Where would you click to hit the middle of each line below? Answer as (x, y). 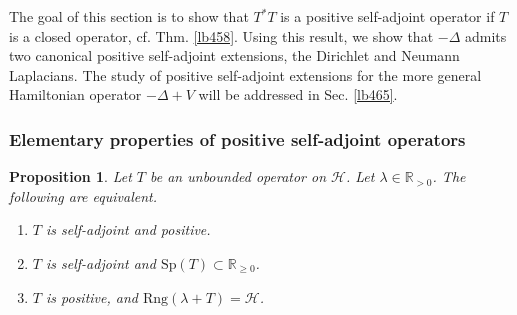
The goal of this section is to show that (129, 16)
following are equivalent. (83, 195)
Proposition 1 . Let (70, 176)
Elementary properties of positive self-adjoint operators (237, 138)
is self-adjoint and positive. (128, 229)
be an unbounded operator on (238, 176)
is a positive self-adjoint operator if (387, 16)
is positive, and (91, 296)
